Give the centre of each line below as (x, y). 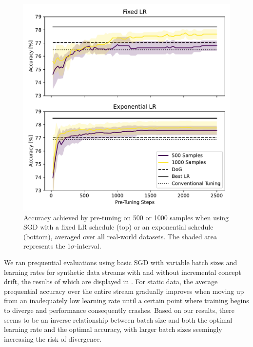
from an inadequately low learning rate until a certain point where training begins (126, 300)
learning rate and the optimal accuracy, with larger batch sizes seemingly (113, 329)
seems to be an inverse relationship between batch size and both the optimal (118, 319)
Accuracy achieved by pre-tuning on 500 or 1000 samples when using (126, 217)
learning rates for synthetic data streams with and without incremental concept (123, 272)
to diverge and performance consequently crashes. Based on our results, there (119, 310)
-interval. (88, 246)
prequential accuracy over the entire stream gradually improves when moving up (124, 291)
